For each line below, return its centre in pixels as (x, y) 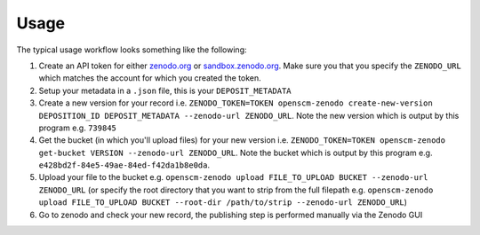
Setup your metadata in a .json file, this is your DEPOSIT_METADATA (165, 90)
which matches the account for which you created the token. (150, 78)
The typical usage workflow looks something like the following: (132, 50)
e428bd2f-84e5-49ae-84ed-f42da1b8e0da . (124, 165)
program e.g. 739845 (78, 128)
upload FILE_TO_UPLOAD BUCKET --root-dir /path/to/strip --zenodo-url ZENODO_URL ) (223, 202)
